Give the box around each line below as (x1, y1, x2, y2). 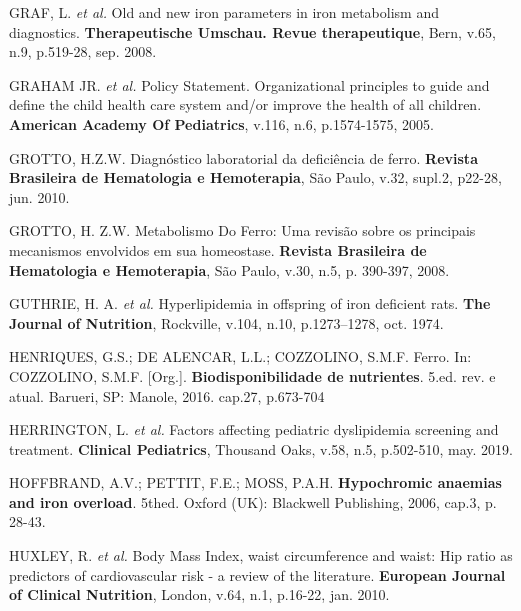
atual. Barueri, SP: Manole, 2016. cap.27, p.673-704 (9, 385, 325, 406)
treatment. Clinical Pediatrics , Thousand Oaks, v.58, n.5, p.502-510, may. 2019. (9, 438, 513, 459)
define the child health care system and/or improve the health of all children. (9, 94, 482, 115)
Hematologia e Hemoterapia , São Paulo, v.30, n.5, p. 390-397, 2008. (9, 259, 450, 280)
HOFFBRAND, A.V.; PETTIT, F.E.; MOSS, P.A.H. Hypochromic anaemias (9, 472, 502, 493)
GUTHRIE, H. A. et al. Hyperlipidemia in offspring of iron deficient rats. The (9, 293, 491, 314)
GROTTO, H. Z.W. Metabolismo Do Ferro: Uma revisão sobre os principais (9, 220, 476, 241)
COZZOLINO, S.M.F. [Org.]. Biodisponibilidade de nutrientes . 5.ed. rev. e (9, 365, 496, 386)
